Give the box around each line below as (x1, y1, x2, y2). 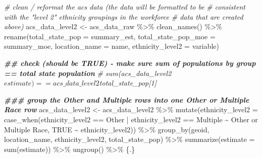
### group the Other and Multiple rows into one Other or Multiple (4, 94, 249, 105)
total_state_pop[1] (99, 77, 156, 88)
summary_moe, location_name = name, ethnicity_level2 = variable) (4, 41, 220, 51)
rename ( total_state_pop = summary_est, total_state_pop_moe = (4, 31, 216, 41)
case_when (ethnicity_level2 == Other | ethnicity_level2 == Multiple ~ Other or (4, 114, 258, 124)
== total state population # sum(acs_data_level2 (4, 67, 172, 78)
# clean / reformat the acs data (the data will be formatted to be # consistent (4, 2, 245, 12)
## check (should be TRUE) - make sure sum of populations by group (4, 57, 256, 68)
